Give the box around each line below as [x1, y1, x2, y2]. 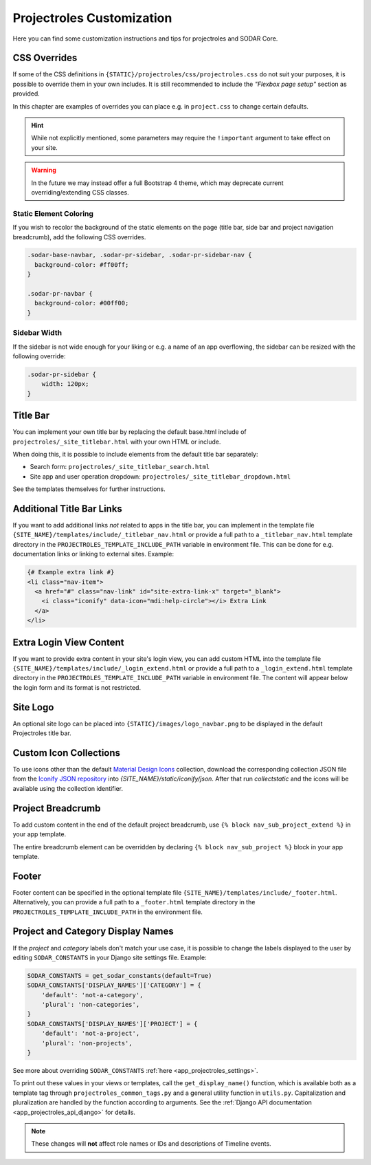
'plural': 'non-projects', [41, 1039, 133, 1047]
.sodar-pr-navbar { [27, 290, 93, 298]
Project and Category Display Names [12, 926, 175, 937]
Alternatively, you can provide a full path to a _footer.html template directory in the [12, 898, 256, 906]
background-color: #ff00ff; [34, 261, 129, 268]
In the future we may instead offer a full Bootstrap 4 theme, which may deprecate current [31, 179, 284, 187]
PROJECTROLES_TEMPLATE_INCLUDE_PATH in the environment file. [12, 908, 203, 916]
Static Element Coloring [12, 208, 94, 218]
